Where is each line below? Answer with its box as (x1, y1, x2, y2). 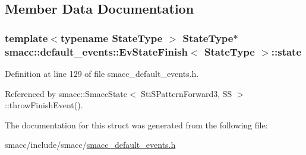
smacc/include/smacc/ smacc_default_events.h (5, 138, 176, 151)
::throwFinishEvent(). (5, 99, 83, 111)
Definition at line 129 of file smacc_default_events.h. (5, 67, 199, 79)
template (5, 30, 48, 45)
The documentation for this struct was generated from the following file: (5, 118, 268, 131)
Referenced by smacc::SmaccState (5, 87, 127, 99)
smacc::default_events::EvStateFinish (5, 44, 188, 59)
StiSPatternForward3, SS (141, 87, 232, 99)
